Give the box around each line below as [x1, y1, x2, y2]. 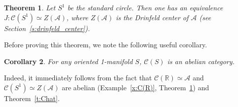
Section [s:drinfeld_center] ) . [4, 23, 90, 33]
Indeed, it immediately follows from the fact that [4, 72, 152, 83]
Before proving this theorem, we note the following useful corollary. [4, 39, 207, 50]
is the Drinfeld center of [116, 12, 189, 22]
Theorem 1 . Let [4, 2, 56, 12]
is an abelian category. [167, 56, 235, 66]
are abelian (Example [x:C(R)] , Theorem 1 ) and [62, 82, 209, 92]
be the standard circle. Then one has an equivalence [67, 2, 223, 12]
